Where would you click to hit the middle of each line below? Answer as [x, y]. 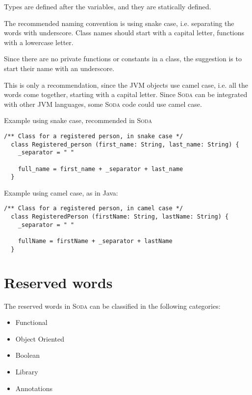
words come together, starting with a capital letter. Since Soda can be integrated [126, 94]
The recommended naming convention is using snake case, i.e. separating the [119, 23]
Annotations [34, 388]
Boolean [27, 355]
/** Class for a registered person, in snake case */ [94, 136]
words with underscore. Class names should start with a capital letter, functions [124, 33]
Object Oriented [40, 338]
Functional [31, 322]
